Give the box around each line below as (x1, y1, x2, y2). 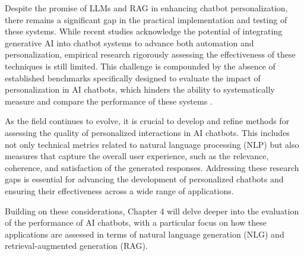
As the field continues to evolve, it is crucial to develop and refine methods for (5, 115, 290, 127)
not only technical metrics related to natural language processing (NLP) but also (5, 138, 299, 150)
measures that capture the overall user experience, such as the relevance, (5, 150, 269, 162)
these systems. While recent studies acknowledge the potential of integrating (5, 25, 283, 37)
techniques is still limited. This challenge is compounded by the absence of (5, 59, 275, 72)
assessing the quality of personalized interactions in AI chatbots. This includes (5, 126, 290, 138)
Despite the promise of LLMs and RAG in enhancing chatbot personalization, (5, 2, 288, 14)
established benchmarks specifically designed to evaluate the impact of (5, 71, 261, 84)
